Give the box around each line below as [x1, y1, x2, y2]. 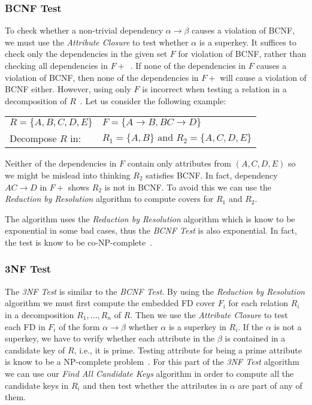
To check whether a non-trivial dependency [5, 24, 163, 37]
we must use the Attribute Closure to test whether [5, 35, 189, 48]
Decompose [10, 131, 57, 146]
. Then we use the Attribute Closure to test [130, 308, 288, 321]
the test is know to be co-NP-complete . [5, 235, 153, 248]
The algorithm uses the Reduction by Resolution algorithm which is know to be [5, 212, 295, 225]
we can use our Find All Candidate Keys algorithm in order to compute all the [5, 367, 294, 379]
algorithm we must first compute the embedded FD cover [5, 297, 216, 309]
